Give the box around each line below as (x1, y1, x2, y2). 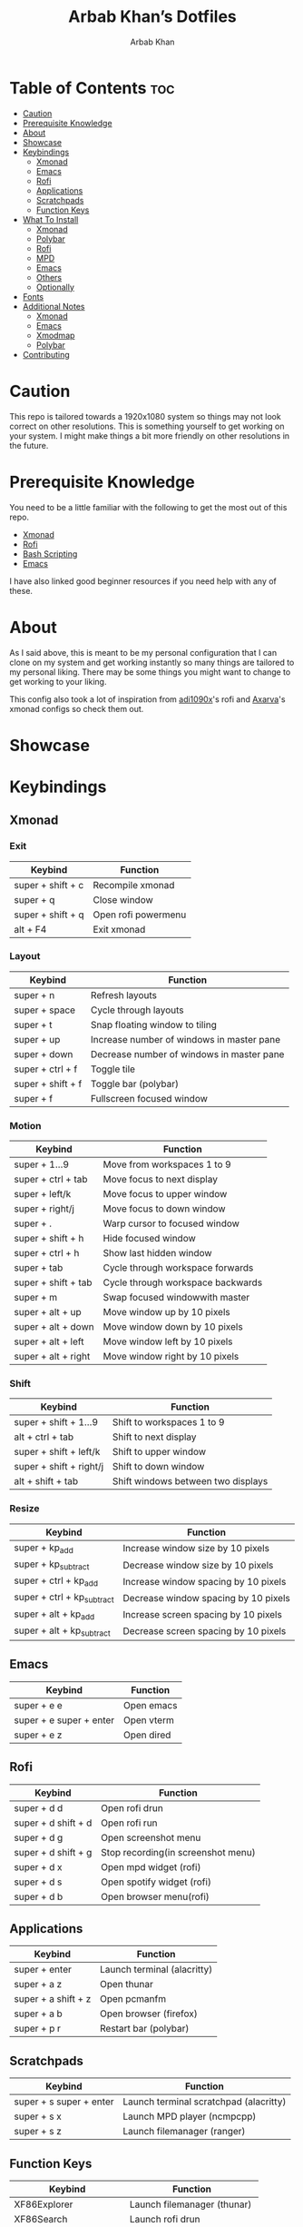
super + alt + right (14, 1351, 91, 1363)
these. (9, 585, 34, 596)
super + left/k (14, 1188, 72, 1201)
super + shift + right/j (14, 1460, 104, 1473)
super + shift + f (14, 1077, 83, 1090)
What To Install (22, 213, 79, 224)
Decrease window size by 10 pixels (122, 1559, 274, 1571)
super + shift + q (14, 908, 84, 921)
